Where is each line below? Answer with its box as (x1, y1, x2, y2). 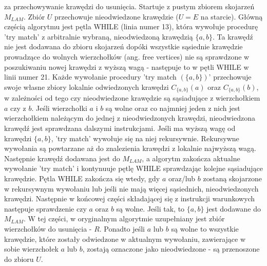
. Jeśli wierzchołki (31, 102, 87, 113)
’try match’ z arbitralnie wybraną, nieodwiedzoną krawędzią (4, 31, 193, 42)
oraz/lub (168, 173, 196, 183)
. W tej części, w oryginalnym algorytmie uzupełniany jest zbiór (23, 213, 225, 224)
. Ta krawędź (213, 31, 253, 42)
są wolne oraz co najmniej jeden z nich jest (105, 102, 240, 113)
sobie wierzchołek (4, 243, 59, 254)
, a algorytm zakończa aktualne (142, 153, 240, 163)
